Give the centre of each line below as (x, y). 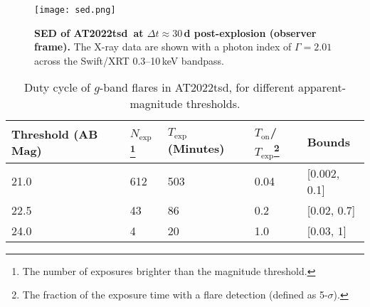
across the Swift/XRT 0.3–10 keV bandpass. (129, 60)
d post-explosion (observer (250, 32)
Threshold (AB (55, 134)
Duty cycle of (57, 87)
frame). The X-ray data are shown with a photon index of (163, 47)
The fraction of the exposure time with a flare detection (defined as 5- (175, 295)
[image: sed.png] (75, 10)
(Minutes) (196, 148)
